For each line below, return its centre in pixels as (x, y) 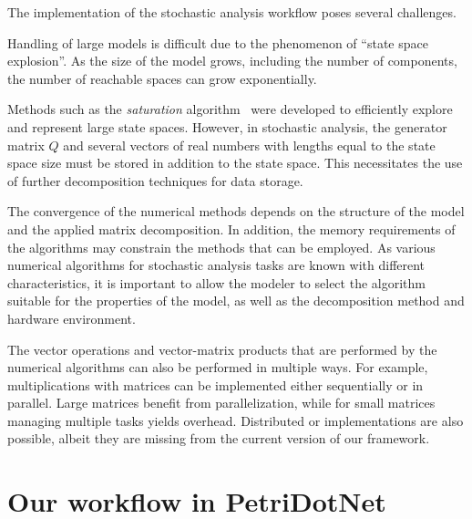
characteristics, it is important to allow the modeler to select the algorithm (216, 282)
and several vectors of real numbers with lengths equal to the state (249, 145)
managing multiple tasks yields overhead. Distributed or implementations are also (236, 420)
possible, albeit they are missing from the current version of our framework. (219, 438)
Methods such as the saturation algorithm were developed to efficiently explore (230, 109)
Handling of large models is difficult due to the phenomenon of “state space (218, 42)
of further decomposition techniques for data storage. (155, 180)
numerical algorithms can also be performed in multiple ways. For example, (218, 367)
